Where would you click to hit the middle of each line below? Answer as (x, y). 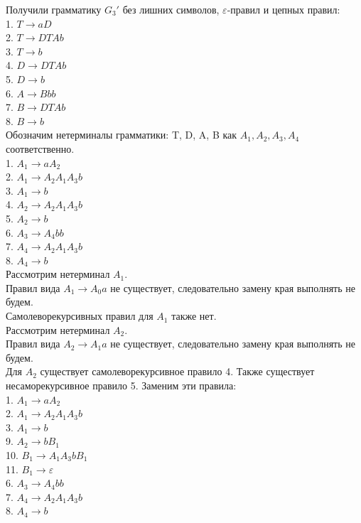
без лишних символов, (171, 9)
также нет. (194, 316)
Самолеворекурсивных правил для (80, 316)
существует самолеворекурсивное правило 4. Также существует (177, 371)
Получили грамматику (54, 9)
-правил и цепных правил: (284, 9)
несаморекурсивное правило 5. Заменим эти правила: (121, 385)
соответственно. (40, 148)
